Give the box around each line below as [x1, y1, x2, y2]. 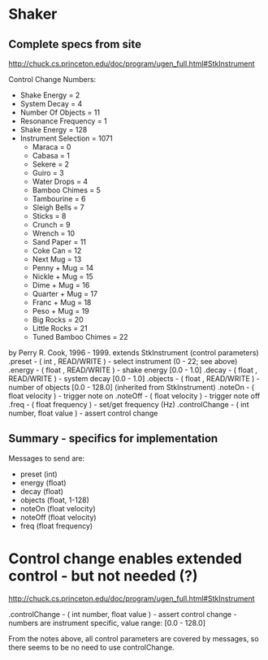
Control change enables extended [8, 549, 242, 567]
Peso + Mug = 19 [32, 306, 89, 315]
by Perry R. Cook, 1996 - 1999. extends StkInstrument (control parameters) [8, 348, 259, 358]
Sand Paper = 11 [32, 237, 87, 246]
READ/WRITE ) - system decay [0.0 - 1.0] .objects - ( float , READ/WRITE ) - [8, 374, 260, 383]
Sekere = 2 [32, 159, 70, 169]
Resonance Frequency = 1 [19, 116, 107, 126]
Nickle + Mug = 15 [32, 271, 93, 281]
